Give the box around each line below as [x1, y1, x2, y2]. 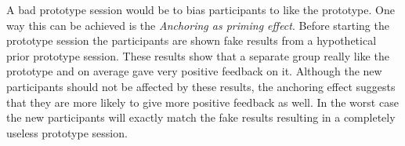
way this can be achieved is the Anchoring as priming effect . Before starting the [6, 16, 389, 33]
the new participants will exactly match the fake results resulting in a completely [6, 109, 396, 126]
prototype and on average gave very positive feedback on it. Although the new [6, 63, 382, 79]
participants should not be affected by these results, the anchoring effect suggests [6, 78, 396, 94]
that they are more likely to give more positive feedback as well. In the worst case [6, 93, 399, 110]
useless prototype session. [6, 124, 128, 141]
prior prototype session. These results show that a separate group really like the [6, 47, 389, 64]
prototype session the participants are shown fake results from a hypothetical [6, 32, 377, 49]
